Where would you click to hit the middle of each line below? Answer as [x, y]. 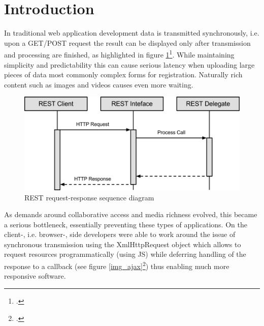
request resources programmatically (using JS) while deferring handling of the [125, 254]
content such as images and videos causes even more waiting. [99, 84]
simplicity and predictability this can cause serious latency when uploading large [129, 64]
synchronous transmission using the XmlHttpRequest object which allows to [123, 244]
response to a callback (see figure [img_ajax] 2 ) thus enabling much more [117, 265]
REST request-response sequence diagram [89, 197]
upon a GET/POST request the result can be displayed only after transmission [127, 42]
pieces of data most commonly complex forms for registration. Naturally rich [123, 75]
